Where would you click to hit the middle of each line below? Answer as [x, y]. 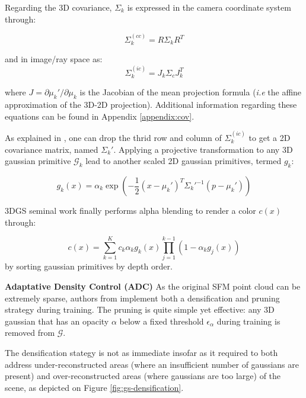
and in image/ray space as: [54, 59]
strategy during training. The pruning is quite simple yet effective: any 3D [140, 309]
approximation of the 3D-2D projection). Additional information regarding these [151, 105]
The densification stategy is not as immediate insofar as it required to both [141, 352]
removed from [30, 333]
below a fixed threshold [162, 321]
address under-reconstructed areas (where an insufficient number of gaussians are [152, 364]
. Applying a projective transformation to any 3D [203, 149]
